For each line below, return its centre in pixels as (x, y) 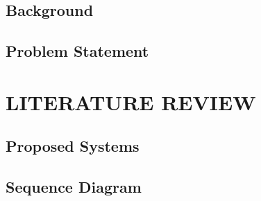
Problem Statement (77, 51)
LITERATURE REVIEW (131, 102)
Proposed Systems (73, 146)
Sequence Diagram (74, 187)
